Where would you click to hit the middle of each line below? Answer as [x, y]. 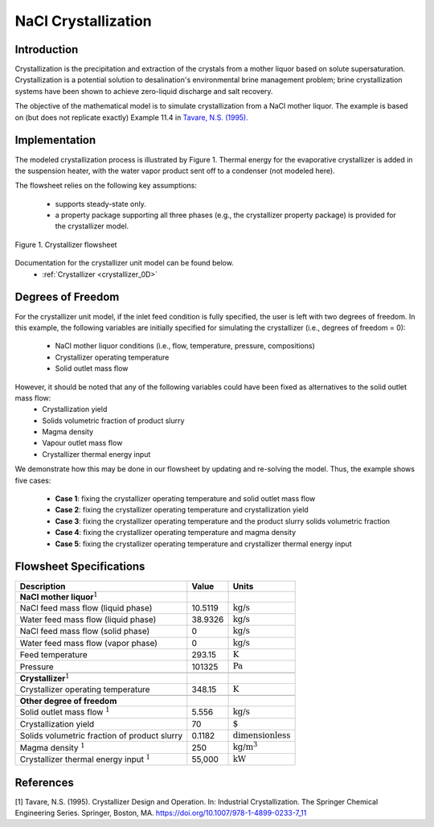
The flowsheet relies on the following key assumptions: [106, 186]
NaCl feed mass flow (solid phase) [85, 632]
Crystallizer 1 [45, 678]
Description [43, 586]
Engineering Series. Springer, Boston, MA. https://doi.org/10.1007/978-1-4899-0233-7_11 [161, 813]
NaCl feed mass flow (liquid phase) [86, 607]
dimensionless [262, 736]
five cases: [33, 480]
